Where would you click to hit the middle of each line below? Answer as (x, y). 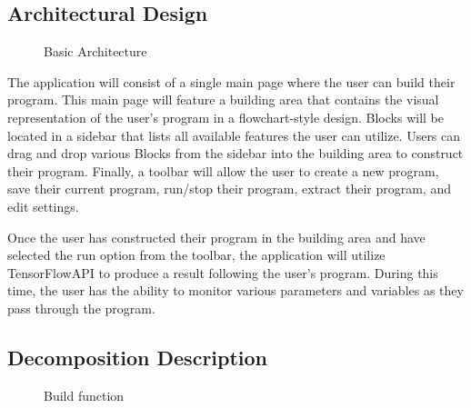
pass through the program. (81, 308)
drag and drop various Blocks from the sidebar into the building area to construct (235, 153)
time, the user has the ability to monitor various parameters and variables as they (235, 290)
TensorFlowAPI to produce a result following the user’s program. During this (223, 272)
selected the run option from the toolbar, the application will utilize (196, 255)
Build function (84, 395)
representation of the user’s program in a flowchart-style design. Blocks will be (225, 117)
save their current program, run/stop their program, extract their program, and (229, 189)
